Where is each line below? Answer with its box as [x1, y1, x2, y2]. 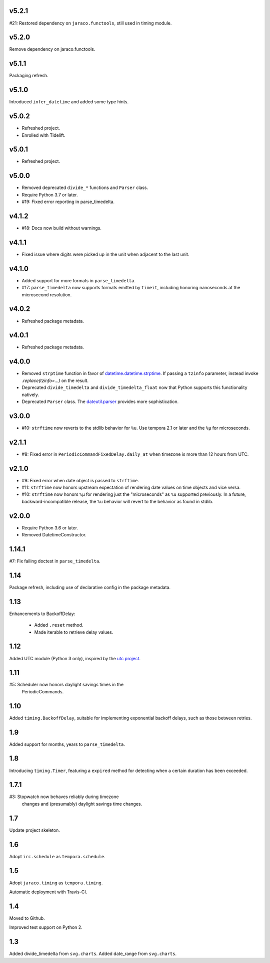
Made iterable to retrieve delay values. [34, 629, 113, 635]
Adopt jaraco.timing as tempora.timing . [9, 880, 103, 886]
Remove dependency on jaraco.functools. [9, 46, 95, 52]
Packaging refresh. [9, 73, 48, 79]
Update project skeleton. [9, 827, 60, 833]
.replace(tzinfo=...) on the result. [21, 377, 89, 383]
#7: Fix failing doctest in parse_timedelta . [9, 558, 100, 564]
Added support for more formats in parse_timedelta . [21, 277, 136, 283]
